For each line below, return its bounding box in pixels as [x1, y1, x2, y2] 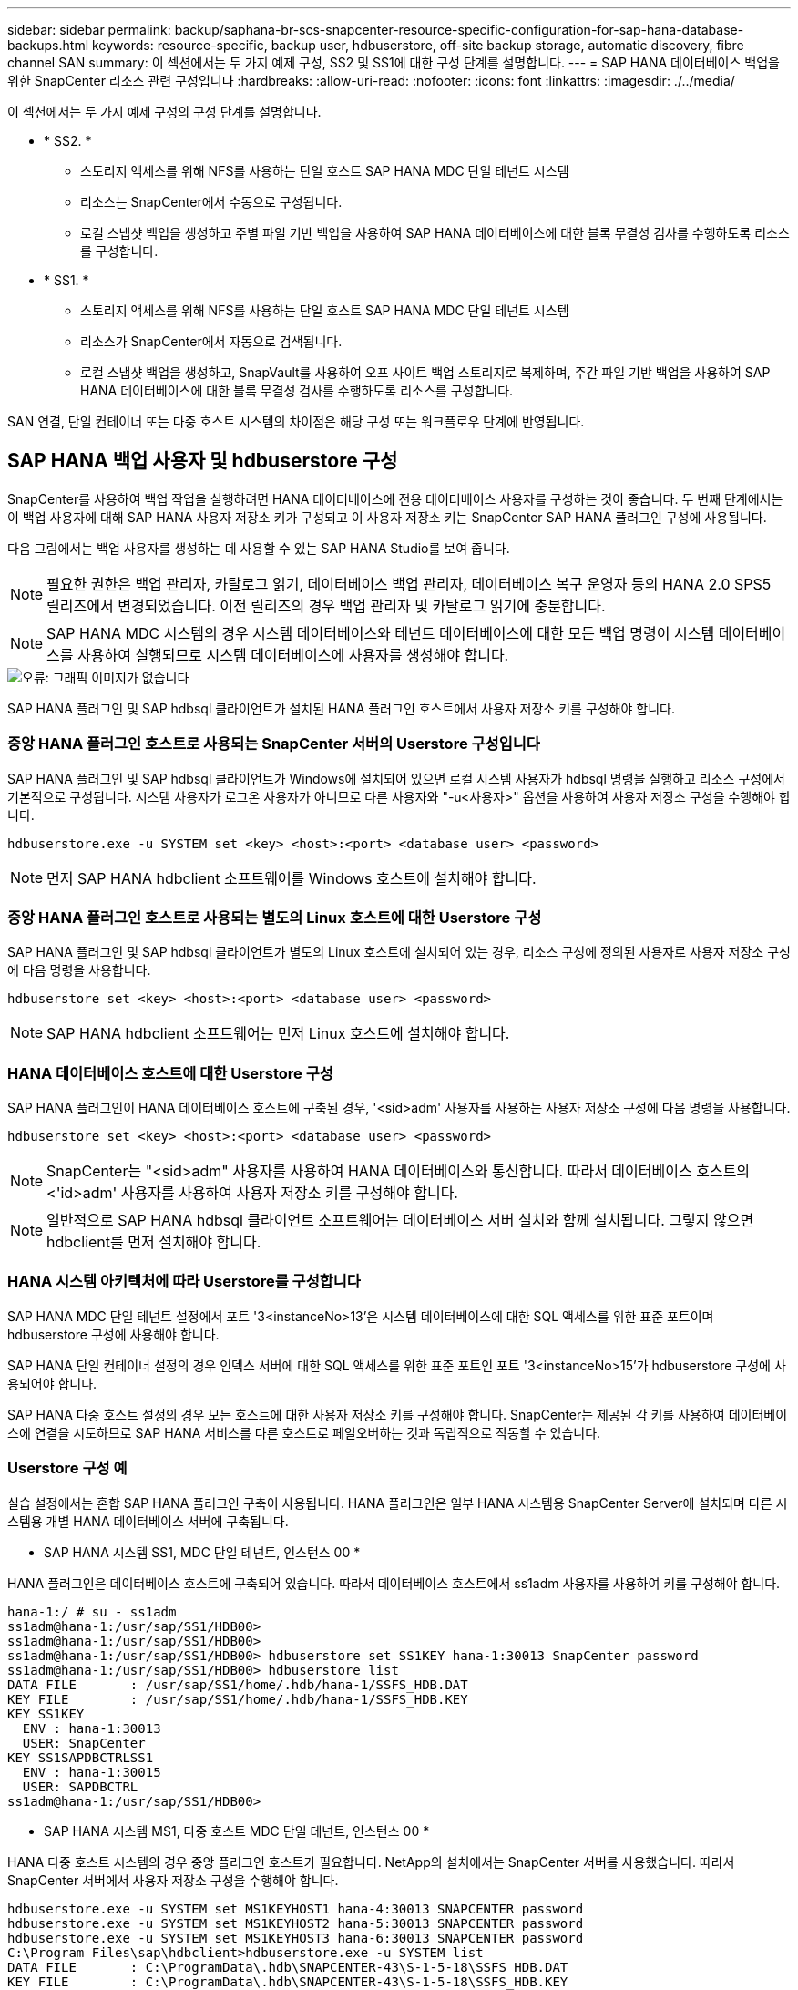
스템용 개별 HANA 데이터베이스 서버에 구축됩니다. [7, 1513, 289, 1529]
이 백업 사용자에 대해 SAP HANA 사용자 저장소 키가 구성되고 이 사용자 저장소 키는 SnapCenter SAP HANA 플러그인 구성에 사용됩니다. [7, 508, 767, 525]
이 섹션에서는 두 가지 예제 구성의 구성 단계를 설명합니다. [7, 104, 322, 119]
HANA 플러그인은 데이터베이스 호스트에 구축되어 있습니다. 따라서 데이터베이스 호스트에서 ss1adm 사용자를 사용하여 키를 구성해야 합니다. [7, 1575, 781, 1591]
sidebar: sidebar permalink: [7, 22, 171, 37]
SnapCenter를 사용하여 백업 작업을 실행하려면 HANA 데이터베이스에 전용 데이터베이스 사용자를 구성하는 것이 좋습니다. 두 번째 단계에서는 [7, 490, 783, 507]
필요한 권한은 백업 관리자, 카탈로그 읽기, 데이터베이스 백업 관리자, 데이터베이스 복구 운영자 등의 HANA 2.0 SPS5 [46, 574, 772, 593]
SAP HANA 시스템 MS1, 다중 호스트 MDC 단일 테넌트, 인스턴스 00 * [44, 1822, 430, 1839]
